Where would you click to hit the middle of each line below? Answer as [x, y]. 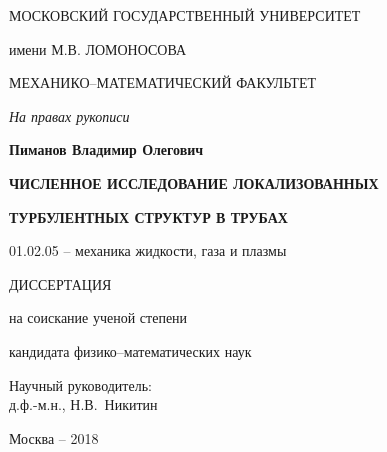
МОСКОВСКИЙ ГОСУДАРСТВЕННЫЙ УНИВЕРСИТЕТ [185, 15]
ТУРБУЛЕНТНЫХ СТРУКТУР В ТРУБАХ [148, 216]
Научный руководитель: [80, 384]
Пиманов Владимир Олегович [106, 149]
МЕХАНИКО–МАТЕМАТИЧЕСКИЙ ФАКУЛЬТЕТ [162, 82]
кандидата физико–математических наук [130, 350]
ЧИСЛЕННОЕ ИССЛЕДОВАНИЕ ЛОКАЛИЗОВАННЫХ [194, 182]
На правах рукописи [69, 115]
